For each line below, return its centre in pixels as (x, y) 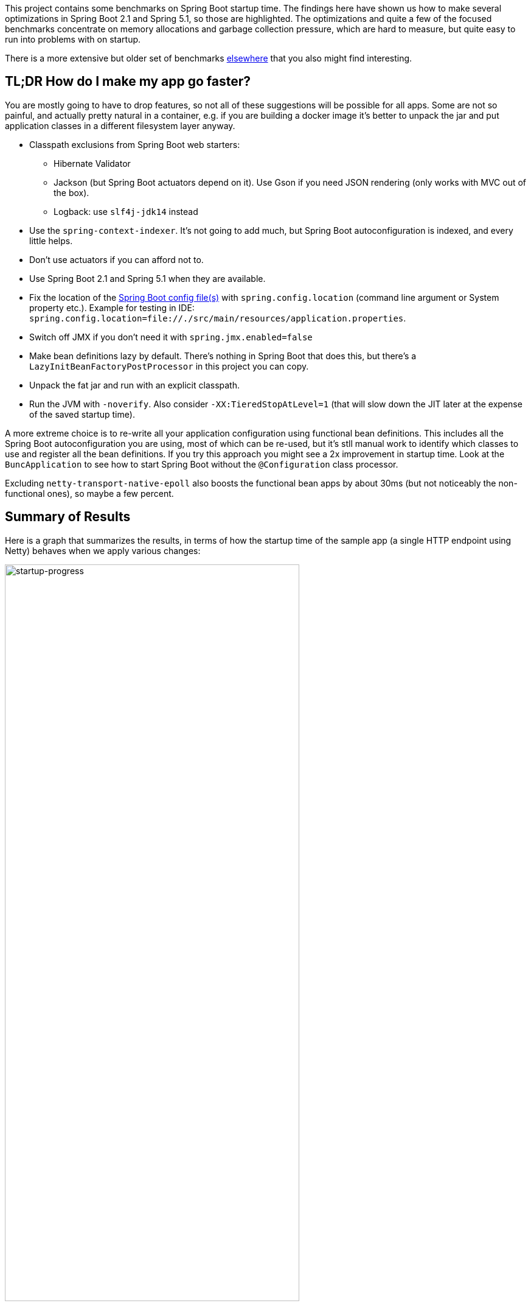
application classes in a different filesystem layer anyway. (120, 125)
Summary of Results (68, 517)
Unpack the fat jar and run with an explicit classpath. (134, 385)
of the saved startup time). (82, 414)
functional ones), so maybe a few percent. (89, 493)
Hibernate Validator (92, 163)
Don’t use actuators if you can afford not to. (116, 259)
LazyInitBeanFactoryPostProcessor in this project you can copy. (169, 366)
